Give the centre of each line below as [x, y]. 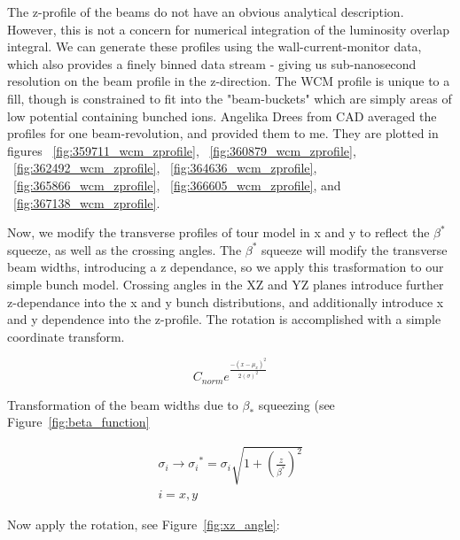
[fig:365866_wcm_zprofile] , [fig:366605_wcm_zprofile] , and [177, 185]
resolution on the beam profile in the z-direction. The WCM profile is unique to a [229, 81]
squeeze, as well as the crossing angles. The [125, 249]
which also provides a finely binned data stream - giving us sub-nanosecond [212, 63]
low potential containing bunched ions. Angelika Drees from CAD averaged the [222, 116]
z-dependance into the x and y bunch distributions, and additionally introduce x [226, 301]
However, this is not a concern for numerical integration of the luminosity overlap [229, 29]
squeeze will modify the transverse [355, 249]
